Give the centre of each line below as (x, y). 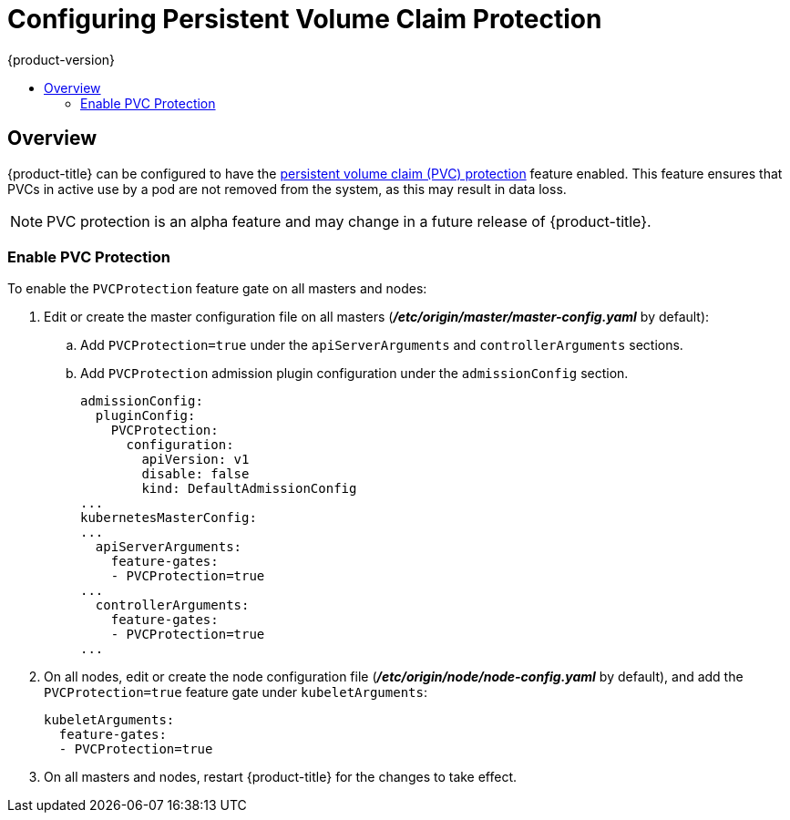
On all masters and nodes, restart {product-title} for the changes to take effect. (281, 777)
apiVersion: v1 (195, 460)
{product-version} (62, 59)
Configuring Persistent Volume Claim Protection (305, 19)
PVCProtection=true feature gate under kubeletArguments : (236, 692)
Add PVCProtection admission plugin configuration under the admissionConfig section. (354, 374)
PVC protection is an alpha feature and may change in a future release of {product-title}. (349, 221)
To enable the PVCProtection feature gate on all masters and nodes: (217, 289)
